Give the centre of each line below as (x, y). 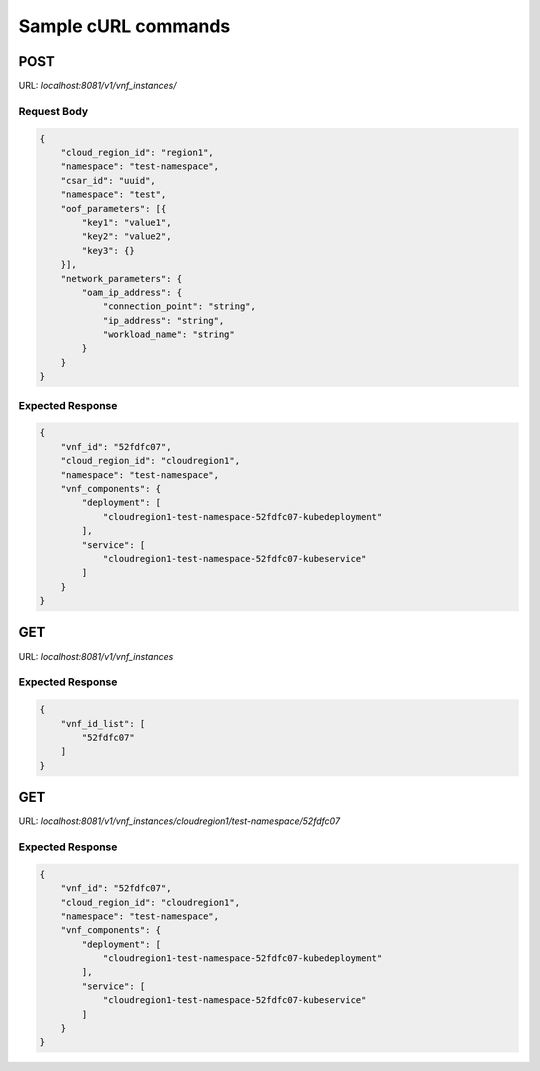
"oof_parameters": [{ (113, 208)
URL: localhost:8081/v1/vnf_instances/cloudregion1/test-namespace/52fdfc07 (179, 821)
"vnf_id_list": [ (103, 723)
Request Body (53, 111)
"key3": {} (108, 250)
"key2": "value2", (126, 236)
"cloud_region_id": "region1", (137, 152)
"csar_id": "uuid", (108, 180)
